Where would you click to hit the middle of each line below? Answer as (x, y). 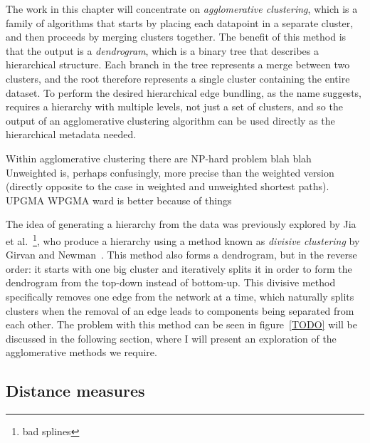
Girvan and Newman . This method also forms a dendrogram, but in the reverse (181, 255)
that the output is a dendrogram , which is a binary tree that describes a (162, 50)
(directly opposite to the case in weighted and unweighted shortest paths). (168, 186)
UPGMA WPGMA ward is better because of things (119, 200)
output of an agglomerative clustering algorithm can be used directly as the (170, 120)
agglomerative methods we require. (81, 352)
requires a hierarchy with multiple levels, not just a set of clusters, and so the (174, 106)
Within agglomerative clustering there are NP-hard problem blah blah (159, 158)
